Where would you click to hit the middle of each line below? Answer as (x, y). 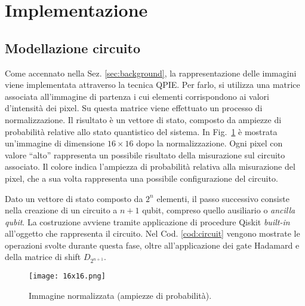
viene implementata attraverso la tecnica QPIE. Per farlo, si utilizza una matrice (152, 85)
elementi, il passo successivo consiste (223, 198)
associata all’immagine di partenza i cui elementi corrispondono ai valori (137, 96)
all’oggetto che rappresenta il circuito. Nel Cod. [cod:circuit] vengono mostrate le (152, 233)
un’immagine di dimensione (55, 143)
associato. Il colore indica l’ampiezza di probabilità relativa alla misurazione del (150, 166)
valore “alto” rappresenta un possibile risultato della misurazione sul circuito (145, 154)
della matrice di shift (43, 257)
